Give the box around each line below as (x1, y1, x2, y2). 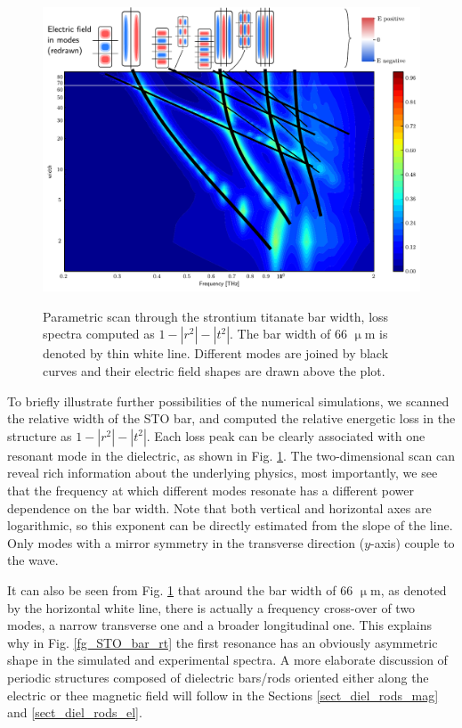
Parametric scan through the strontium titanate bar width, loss (43, 307, 389, 325)
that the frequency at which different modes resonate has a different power (7, 480, 414, 499)
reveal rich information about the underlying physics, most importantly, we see (7, 463, 438, 482)
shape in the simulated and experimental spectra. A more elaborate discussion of (7, 650, 448, 669)
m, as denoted (370, 580, 447, 599)
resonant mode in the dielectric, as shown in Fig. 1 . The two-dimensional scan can (7, 446, 456, 464)
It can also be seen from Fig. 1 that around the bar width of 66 (7, 580, 353, 599)
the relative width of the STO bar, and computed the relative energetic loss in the (7, 409, 456, 428)
